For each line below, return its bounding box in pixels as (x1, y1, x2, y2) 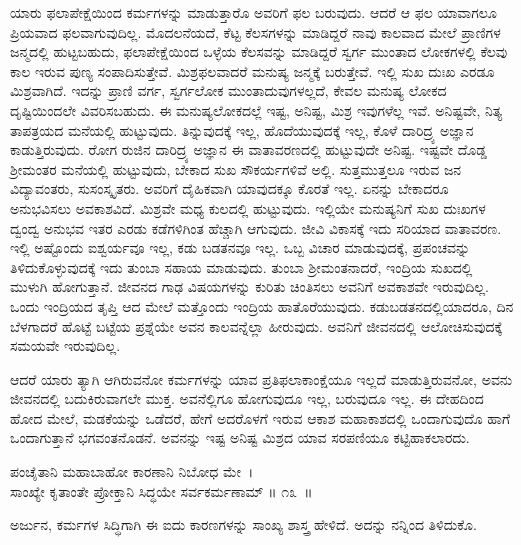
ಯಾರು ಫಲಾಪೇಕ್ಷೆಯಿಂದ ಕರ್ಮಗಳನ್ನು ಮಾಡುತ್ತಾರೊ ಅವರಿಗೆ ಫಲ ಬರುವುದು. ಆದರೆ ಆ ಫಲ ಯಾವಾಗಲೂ (10, 2, 497, 22)
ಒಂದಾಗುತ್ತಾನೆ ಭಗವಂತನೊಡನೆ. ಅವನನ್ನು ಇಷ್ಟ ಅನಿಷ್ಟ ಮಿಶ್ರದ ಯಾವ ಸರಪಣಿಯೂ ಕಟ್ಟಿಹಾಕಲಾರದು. (10, 427, 470, 448)
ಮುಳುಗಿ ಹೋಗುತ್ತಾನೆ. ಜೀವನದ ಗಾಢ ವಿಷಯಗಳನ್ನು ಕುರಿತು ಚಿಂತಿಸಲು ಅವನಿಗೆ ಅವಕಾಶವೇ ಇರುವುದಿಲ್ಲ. (10, 276, 489, 297)
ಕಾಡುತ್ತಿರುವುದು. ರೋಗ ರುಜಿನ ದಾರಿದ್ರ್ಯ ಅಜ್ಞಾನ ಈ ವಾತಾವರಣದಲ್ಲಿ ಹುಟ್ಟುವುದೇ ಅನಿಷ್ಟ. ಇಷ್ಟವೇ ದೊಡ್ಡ (10, 139, 487, 160)
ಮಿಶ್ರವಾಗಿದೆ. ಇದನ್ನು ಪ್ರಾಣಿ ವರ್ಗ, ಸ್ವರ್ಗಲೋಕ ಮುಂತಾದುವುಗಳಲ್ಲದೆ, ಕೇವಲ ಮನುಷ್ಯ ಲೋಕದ (10, 80, 447, 101)
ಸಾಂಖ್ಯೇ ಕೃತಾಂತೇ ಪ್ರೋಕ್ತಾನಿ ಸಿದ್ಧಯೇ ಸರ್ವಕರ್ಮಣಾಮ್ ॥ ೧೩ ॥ (10, 480, 313, 501)
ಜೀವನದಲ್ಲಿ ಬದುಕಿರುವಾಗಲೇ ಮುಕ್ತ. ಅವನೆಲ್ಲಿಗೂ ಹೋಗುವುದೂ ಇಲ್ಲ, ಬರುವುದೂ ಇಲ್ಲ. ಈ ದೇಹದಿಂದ (10, 388, 484, 409)
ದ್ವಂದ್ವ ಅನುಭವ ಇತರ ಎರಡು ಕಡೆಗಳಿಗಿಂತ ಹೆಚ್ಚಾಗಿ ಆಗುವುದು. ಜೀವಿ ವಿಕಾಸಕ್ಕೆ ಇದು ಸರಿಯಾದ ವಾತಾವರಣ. (10, 217, 502, 238)
